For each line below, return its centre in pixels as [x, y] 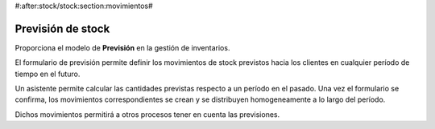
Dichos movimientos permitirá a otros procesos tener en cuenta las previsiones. [147, 114]
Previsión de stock [62, 28]
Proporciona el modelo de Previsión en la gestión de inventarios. [122, 47]
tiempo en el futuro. [48, 74]
